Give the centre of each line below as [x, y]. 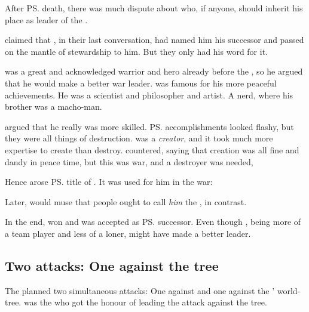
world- [289, 290]
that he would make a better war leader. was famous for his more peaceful [141, 83]
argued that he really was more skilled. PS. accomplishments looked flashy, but [149, 126]
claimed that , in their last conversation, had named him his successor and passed [154, 40]
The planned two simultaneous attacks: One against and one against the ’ [140, 290]
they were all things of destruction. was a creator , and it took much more [139, 138]
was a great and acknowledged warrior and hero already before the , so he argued [154, 71]
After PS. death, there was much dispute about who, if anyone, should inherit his [154, 8]
